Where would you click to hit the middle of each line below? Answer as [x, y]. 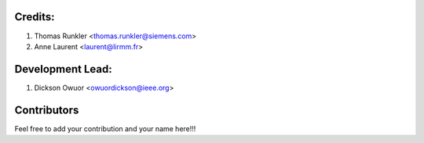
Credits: [35, 17]
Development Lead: [64, 69]
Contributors [47, 110]
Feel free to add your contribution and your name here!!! [105, 128]
